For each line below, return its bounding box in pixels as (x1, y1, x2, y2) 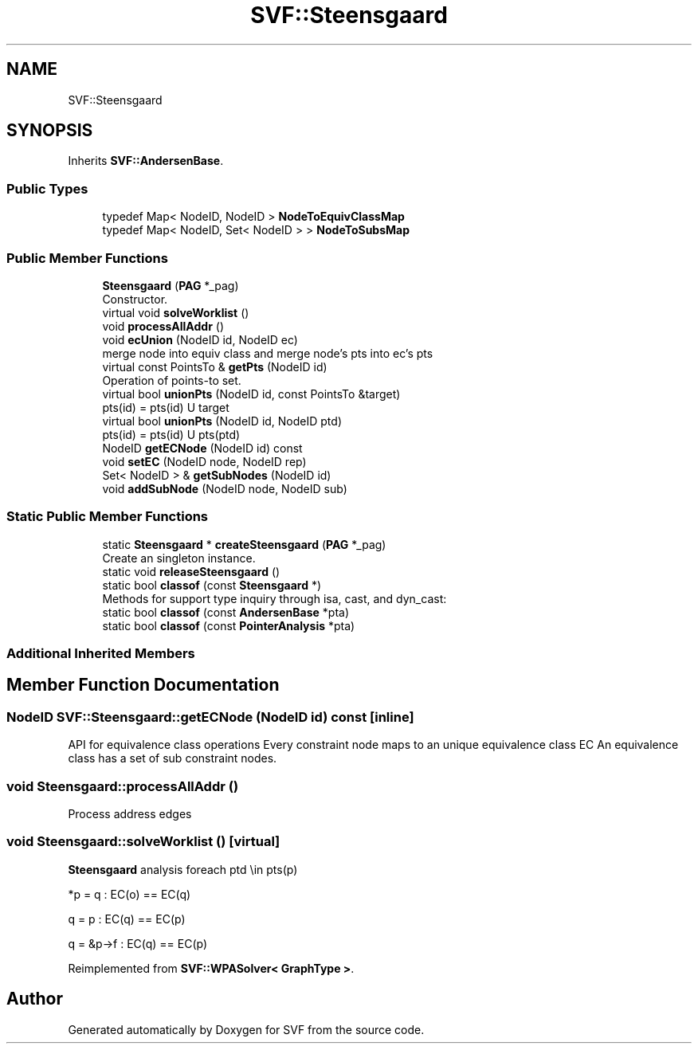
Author (6, 989, 63, 1009)
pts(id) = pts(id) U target (102, 400, 229, 414)
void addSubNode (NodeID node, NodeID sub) (102, 481, 347, 496)
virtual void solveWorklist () (102, 305, 249, 319)
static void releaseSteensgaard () (102, 564, 280, 578)
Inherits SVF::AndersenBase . (68, 154, 224, 168)
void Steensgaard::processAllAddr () (6, 778, 239, 794)
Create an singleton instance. (102, 550, 256, 565)
